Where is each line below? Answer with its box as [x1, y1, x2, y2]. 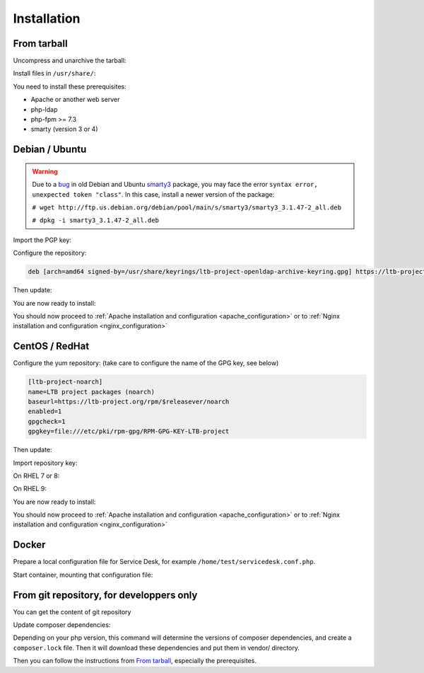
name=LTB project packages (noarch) [28, 388, 155, 396]
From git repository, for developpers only [13, 589, 198, 601]
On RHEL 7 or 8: [13, 471, 60, 480]
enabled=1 [28, 408, 62, 415]
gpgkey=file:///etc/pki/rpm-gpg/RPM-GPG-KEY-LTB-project [28, 427, 230, 435]
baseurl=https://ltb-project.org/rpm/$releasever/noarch [28, 397, 230, 405]
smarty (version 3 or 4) [30, 125, 98, 134]
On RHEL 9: [13, 485, 47, 493]
